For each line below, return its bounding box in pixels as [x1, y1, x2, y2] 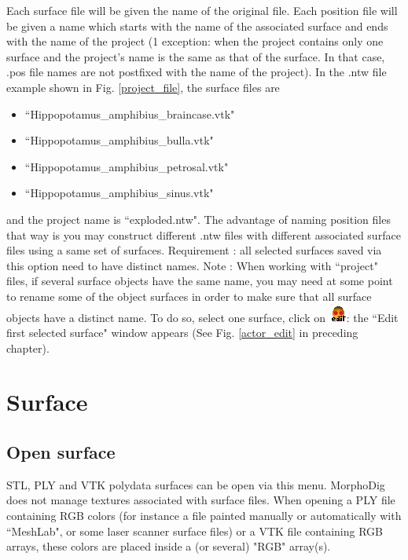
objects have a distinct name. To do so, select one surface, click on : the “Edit [6, 309, 399, 325]
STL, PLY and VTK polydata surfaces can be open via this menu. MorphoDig [6, 476, 385, 492]
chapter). [6, 339, 50, 356]
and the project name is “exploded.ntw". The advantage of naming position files [6, 210, 391, 227]
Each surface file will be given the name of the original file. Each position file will [6, 2, 398, 18]
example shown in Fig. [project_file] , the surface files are [6, 79, 280, 95]
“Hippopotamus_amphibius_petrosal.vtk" [24, 158, 229, 174]
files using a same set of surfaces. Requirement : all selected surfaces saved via [6, 242, 382, 258]
